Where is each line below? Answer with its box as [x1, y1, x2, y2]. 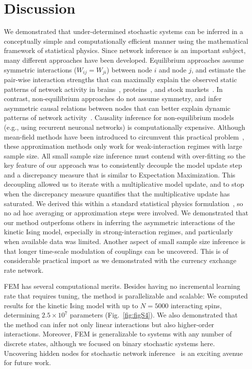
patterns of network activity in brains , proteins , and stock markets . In [4, 84, 223, 94]
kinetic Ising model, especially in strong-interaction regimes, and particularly [4, 227, 233, 237]
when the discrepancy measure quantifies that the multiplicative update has [4, 189, 230, 199]
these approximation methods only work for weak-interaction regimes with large [4, 141, 242, 151]
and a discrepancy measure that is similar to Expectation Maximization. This [4, 169, 235, 179]
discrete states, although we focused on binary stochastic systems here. [4, 338, 215, 348]
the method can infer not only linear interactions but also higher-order [4, 319, 215, 329]
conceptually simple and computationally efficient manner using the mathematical [4, 35, 249, 46]
